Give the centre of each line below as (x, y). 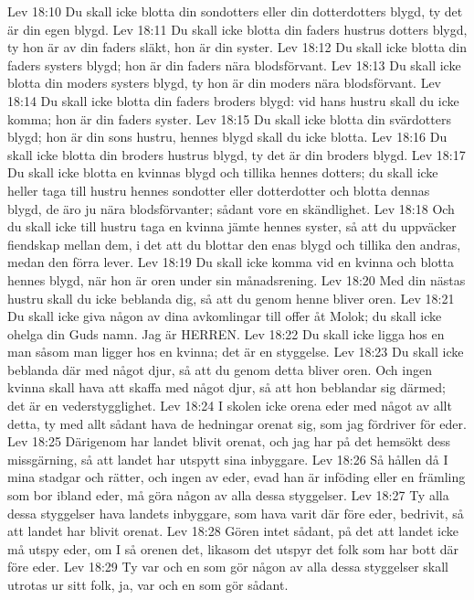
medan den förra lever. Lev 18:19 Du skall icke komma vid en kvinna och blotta (231, 262)
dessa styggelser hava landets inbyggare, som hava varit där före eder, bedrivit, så (236, 513)
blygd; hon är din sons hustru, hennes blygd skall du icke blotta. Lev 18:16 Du (227, 137)
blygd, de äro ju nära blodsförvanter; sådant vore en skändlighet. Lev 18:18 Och (231, 208)
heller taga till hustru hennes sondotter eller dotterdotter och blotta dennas (219, 190)
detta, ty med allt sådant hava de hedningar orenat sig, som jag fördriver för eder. (237, 423)
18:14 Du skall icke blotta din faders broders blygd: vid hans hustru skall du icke (233, 100)
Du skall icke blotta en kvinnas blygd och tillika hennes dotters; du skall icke (223, 172)
